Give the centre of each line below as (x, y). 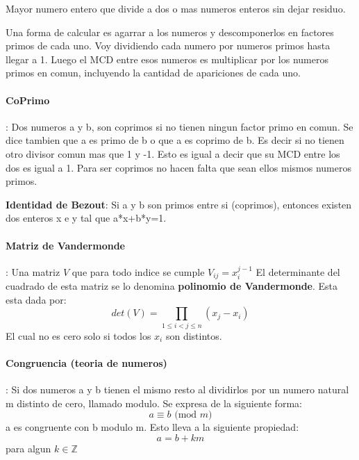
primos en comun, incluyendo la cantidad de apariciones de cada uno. (153, 73)
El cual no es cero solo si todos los (78, 335)
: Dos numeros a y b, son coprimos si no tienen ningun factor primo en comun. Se (179, 126)
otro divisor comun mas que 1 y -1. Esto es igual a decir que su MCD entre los (173, 153)
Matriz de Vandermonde (65, 245)
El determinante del (298, 271)
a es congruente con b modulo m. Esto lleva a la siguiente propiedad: (152, 427)
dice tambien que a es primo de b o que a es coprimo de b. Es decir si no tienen (175, 140)
